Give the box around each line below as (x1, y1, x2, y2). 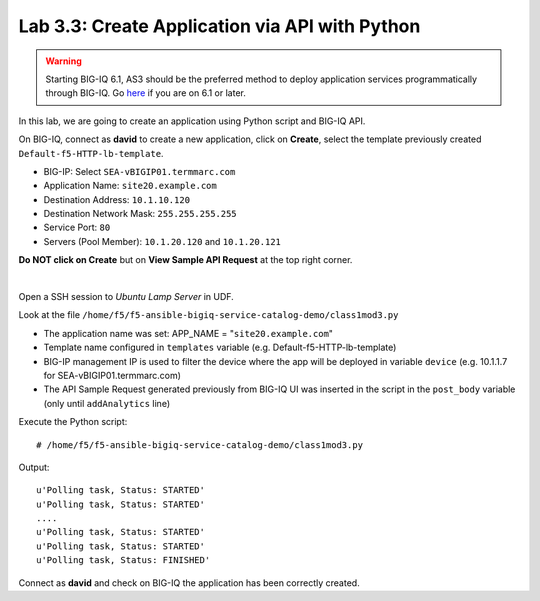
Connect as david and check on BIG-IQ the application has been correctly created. (18, 576, 360, 589)
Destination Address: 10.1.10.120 (43, 193, 190, 205)
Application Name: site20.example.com (43, 180, 217, 192)
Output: (18, 461, 50, 473)
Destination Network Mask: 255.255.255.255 (43, 208, 237, 220)
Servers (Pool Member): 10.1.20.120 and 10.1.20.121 (43, 235, 282, 247)
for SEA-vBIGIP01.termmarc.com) (43, 369, 182, 381)
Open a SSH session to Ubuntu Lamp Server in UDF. (18, 291, 234, 303)
